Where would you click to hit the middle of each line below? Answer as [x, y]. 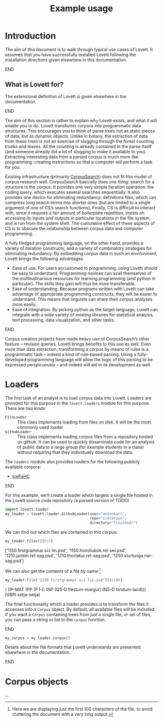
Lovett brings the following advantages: [45, 259]
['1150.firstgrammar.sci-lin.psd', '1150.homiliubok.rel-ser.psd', [66, 551]
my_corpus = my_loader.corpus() [38, 638]
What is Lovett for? [34, 85]
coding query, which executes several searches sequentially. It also [72, 192]
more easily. [24, 304]
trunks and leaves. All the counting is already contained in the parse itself [78, 146]
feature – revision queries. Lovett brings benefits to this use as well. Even [78, 344]
